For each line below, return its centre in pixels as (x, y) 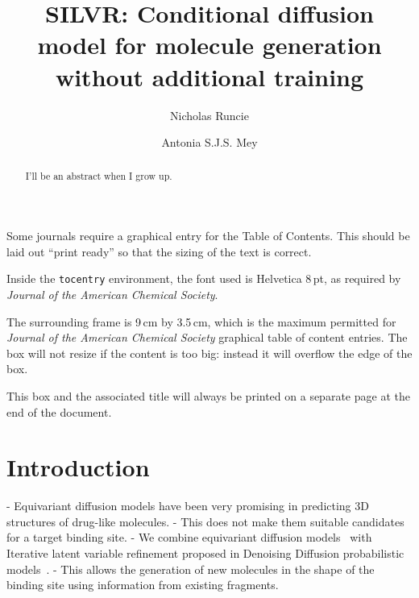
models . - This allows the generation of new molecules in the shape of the (191, 569)
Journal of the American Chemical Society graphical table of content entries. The (207, 337)
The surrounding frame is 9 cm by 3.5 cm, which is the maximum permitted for (201, 321)
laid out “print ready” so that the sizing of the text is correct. (159, 251)
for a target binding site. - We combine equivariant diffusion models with (189, 537)
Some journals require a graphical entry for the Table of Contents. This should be (208, 236)
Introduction (78, 467)
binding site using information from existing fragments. (143, 585)
